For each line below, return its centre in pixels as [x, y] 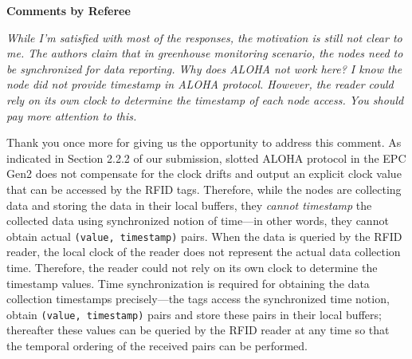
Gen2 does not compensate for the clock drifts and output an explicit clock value [204, 174]
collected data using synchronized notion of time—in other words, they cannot [198, 221]
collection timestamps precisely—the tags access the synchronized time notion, [198, 299]
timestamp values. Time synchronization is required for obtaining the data [188, 283]
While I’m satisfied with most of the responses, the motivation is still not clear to [204, 37]
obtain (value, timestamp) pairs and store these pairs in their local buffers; [194, 314]
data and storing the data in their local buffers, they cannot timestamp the [189, 205]
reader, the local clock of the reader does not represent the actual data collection [204, 252]
